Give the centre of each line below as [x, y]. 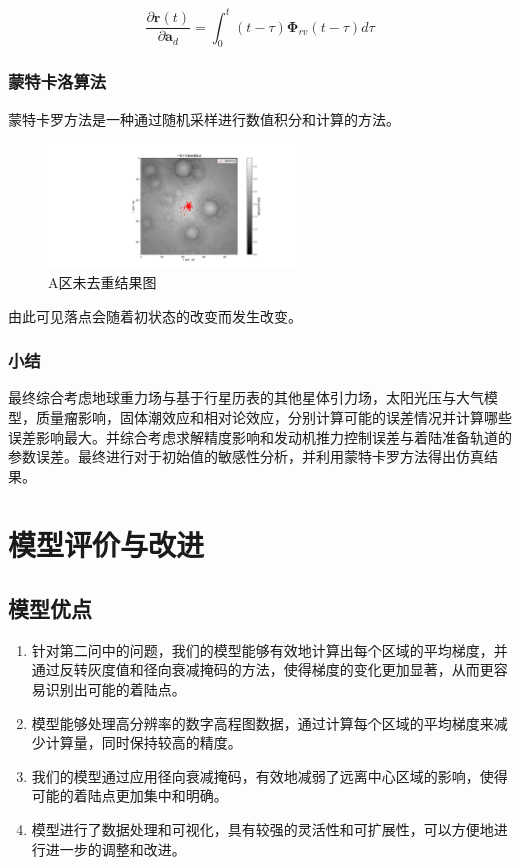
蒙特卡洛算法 [57, 81]
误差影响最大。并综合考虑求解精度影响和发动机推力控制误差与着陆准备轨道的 [260, 436]
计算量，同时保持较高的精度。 [143, 742]
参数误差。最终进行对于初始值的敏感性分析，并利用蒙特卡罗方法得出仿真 [246, 456]
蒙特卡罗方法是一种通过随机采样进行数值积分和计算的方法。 [204, 118]
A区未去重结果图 [102, 281]
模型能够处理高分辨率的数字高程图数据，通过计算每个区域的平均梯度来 [262, 722]
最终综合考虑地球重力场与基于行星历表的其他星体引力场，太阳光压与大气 [246, 397]
